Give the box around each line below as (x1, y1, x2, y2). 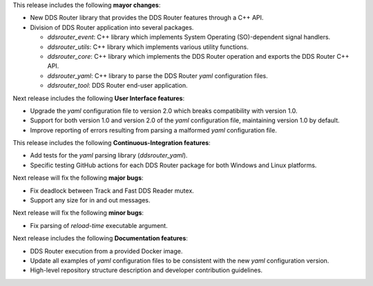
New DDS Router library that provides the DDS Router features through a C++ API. (30, 14, 264, 22)
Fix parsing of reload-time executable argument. (30, 221, 169, 229)
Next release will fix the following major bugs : (12, 173, 144, 182)
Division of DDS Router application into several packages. (30, 23, 194, 31)
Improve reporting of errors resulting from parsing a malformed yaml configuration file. (30, 126, 278, 134)
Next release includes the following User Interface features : (12, 94, 185, 102)
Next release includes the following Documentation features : (12, 234, 188, 242)
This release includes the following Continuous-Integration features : (12, 139, 211, 147)
